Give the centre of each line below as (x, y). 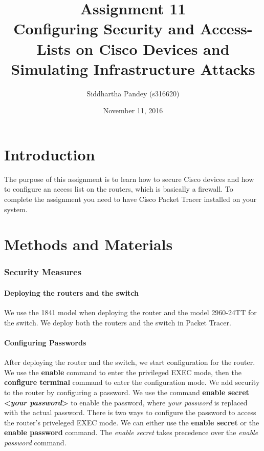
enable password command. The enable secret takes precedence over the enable (131, 432)
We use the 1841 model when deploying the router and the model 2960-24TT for (130, 312)
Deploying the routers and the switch (72, 293)
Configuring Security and (104, 28)
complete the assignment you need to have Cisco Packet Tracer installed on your (130, 199)
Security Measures (43, 272)
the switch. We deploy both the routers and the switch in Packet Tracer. (118, 322)
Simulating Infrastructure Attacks (133, 68)
